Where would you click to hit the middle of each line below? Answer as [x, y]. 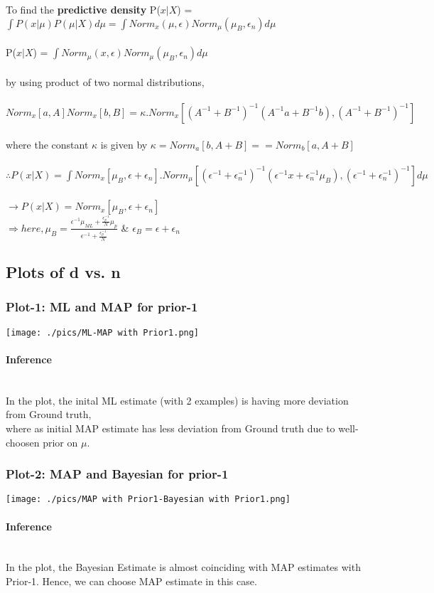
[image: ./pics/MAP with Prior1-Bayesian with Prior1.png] [148, 499]
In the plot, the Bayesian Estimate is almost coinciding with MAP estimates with [183, 567]
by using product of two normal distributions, [105, 81]
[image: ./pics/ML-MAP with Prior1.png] [103, 332]
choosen [23, 442]
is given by [124, 144]
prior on [60, 442]
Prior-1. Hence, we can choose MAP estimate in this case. [131, 581]
